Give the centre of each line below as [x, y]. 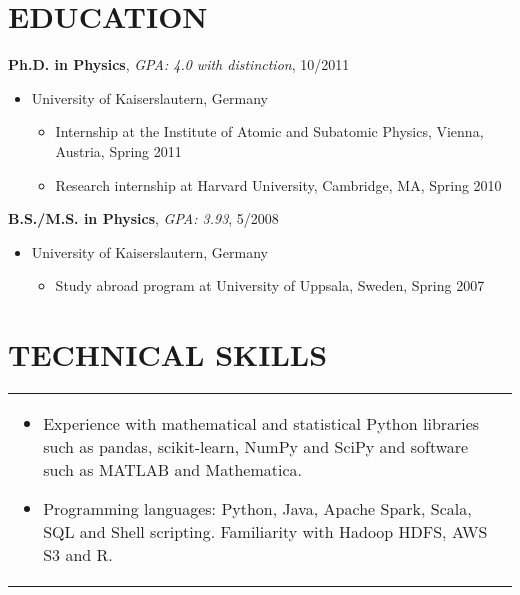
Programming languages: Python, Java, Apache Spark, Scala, [257, 508]
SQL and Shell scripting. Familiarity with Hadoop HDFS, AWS [265, 531]
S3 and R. [78, 554]
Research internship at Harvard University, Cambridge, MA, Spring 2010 [278, 184]
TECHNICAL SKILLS [168, 354]
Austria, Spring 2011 [118, 150]
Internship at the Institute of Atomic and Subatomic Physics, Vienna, [269, 131]
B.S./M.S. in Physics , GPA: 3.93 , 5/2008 [143, 218]
